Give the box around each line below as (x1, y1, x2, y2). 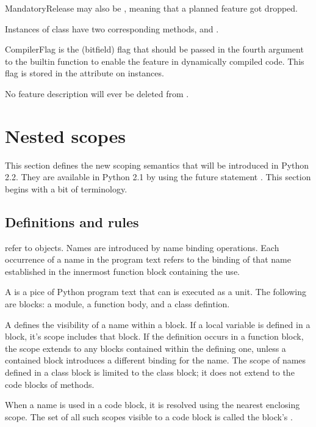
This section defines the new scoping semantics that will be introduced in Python (5, 158, 309, 171)
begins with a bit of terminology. (5, 182, 127, 195)
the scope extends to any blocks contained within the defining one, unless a (5, 341, 286, 354)
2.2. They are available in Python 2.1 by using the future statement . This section (5, 170, 311, 183)
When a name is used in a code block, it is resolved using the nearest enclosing (5, 398, 300, 411)
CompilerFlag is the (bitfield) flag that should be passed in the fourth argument (5, 43, 304, 56)
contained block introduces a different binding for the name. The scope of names (5, 354, 306, 367)
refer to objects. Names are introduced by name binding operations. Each (5, 241, 279, 254)
